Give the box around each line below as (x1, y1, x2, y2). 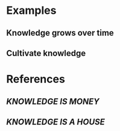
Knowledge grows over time (6, 28, 115, 38)
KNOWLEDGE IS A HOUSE (6, 117, 106, 127)
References (6, 72, 65, 86)
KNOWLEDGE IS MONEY (6, 96, 99, 106)
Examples (6, 4, 57, 18)
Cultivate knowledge (6, 48, 86, 58)
